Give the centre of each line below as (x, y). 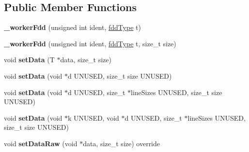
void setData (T (29, 60)
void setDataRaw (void (41, 143)
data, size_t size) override (122, 143)
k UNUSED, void (93, 117)
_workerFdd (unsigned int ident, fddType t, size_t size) (90, 43)
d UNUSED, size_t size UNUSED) (120, 76)
